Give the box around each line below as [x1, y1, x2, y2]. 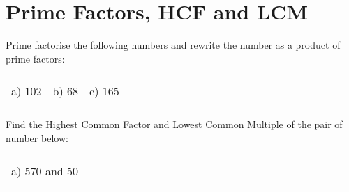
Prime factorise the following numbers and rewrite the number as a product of [6, 38, 341, 52]
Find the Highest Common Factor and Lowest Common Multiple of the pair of [6, 117, 343, 131]
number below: [6, 130, 68, 145]
